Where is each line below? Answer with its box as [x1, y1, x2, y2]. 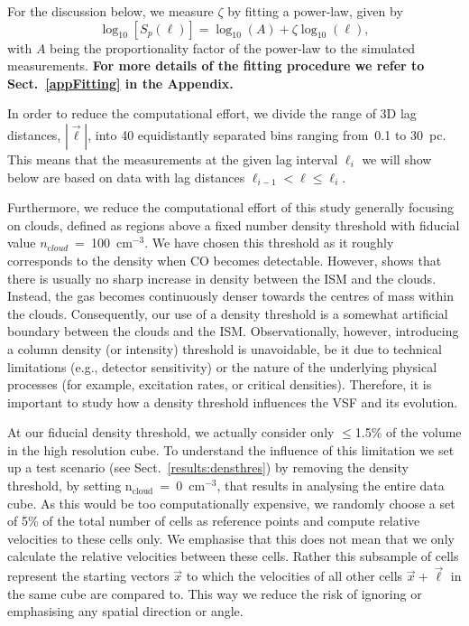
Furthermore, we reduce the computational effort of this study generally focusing [7, 198, 454, 217]
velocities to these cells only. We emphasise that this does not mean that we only [7, 528, 455, 547]
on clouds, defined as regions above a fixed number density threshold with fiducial [7, 215, 460, 234]
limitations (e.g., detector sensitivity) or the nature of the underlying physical [7, 357, 437, 376]
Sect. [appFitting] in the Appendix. [7, 73, 234, 92]
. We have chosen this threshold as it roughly [144, 233, 394, 252]
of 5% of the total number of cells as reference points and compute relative [7, 511, 420, 530]
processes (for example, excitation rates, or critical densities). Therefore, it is [7, 375, 432, 394]
